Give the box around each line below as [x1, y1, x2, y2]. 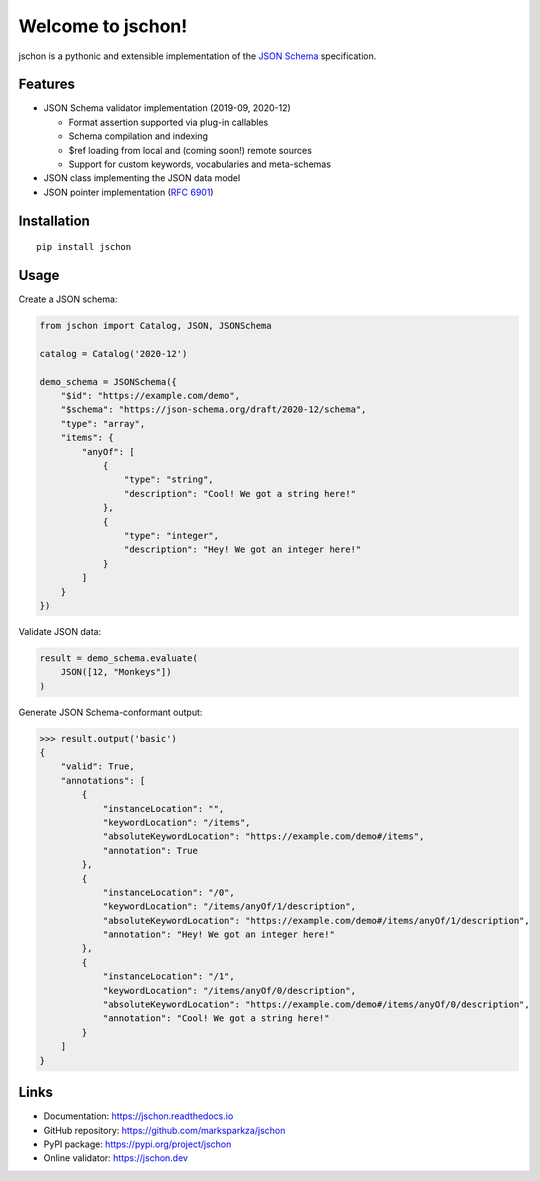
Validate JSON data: [18, 625, 102, 637]
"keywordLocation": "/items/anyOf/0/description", [102, 985, 357, 996]
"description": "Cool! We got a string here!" [123, 488, 357, 499]
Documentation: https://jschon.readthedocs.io [43, 1110, 234, 1122]
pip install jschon [36, 241, 132, 253]
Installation [18, 212, 90, 229]
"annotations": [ [60, 775, 146, 786]
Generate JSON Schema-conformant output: [18, 706, 203, 718]
